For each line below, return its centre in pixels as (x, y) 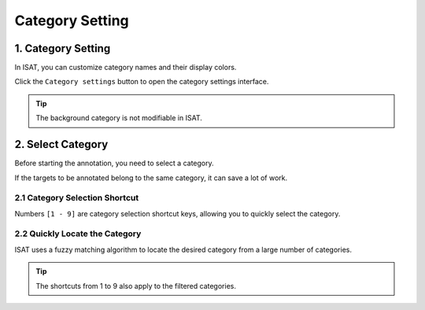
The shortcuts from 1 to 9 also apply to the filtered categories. (136, 286)
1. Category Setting (63, 48)
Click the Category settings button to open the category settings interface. (142, 82)
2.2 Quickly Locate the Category (78, 234)
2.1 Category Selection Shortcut (77, 198)
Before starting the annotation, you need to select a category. (114, 163)
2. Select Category (61, 144)
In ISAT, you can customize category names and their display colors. (126, 68)
